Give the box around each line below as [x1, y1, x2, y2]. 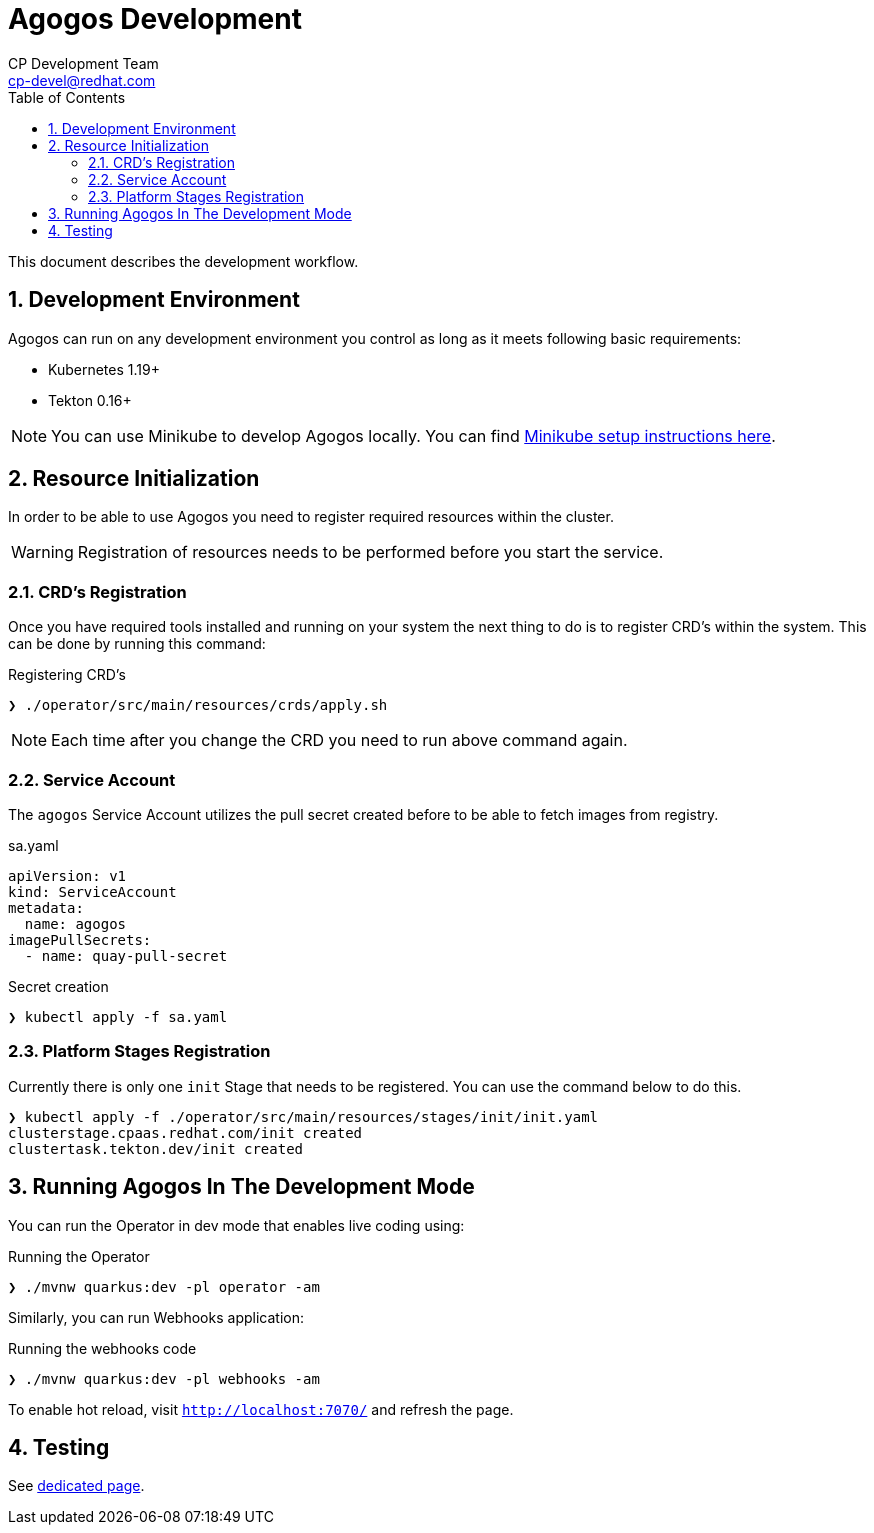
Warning [11, 542, 74, 563]
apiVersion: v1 [8, 867, 127, 884]
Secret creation [8, 977, 109, 995]
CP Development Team [8, 54, 159, 72]
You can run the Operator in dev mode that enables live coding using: [8, 1216, 465, 1234]
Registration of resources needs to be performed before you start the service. [77, 542, 664, 563]
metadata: [8, 899, 84, 916]
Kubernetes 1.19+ [48, 360, 160, 378]
